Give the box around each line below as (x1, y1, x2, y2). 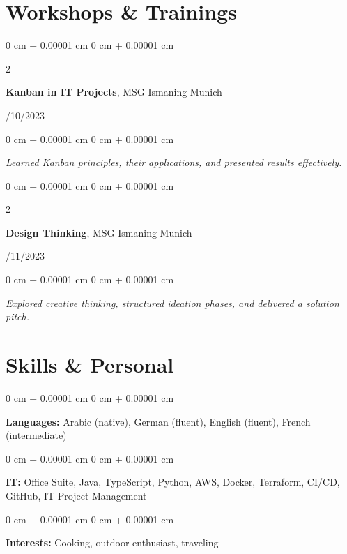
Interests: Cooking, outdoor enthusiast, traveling (6, 535, 219, 550)
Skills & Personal (6, 350, 174, 379)
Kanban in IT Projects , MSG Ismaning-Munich (6, 84, 222, 99)
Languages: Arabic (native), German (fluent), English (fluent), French (6, 414, 311, 428)
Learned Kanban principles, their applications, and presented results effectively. (6, 155, 342, 170)
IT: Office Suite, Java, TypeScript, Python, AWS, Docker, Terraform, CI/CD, (6, 474, 340, 489)
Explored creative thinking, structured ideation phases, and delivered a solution (6, 295, 339, 310)
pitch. (6, 309, 29, 324)
